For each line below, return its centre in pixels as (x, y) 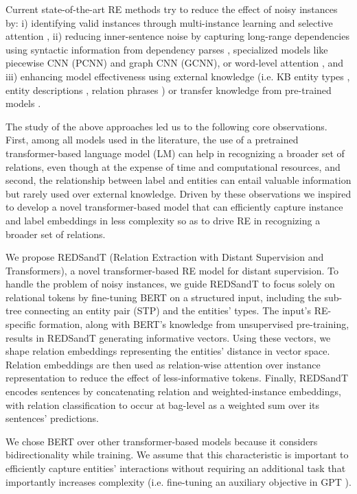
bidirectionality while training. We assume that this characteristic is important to (177, 455)
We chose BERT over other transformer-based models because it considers (162, 441)
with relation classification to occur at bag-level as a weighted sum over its (163, 404)
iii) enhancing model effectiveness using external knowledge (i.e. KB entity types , (178, 76)
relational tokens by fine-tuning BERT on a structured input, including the (163, 297)
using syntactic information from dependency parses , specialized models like (167, 49)
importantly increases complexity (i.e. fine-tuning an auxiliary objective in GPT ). (178, 481)
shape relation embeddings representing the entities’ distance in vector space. (168, 351)
